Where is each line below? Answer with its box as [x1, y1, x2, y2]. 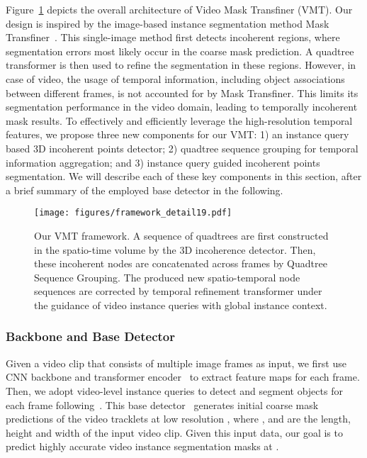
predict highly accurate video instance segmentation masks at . [6, 439, 279, 454]
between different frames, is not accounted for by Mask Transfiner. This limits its [6, 85, 358, 100]
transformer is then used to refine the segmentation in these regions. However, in [6, 57, 356, 72]
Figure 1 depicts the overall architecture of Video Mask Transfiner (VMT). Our [6, 2, 353, 16]
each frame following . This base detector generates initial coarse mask [6, 397, 319, 412]
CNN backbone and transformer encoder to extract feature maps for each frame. [6, 369, 360, 384]
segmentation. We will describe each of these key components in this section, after [6, 169, 362, 184]
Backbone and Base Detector [6, 328, 175, 345]
